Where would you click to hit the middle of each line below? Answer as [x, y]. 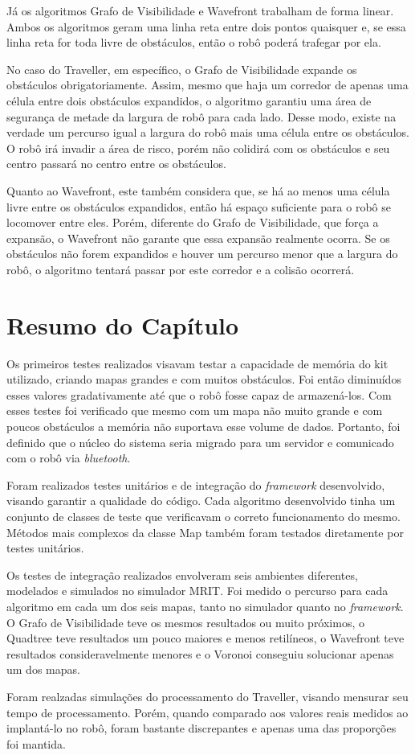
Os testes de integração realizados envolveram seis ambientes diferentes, [182, 574]
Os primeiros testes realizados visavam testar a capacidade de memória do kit [197, 363]
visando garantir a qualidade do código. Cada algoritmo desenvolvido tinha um [201, 501]
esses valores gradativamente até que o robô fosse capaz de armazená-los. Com [199, 394]
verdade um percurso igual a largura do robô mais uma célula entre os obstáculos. [208, 132]
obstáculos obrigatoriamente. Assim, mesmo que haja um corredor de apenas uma [207, 85]
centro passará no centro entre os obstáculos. [116, 164]
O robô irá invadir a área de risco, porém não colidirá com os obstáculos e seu [198, 148]
